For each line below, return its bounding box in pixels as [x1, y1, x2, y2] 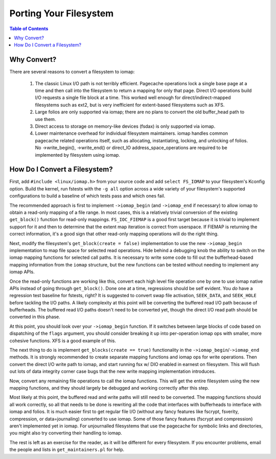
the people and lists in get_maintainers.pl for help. [9, 447, 125, 453]
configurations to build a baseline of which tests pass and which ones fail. [9, 193, 166, 199]
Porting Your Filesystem [9, 8, 114, 19]
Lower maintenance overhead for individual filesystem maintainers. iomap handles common [35, 130, 228, 136]
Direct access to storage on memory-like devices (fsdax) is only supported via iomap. [35, 123, 216, 129]
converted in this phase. [9, 314, 61, 320]
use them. [35, 116, 56, 122]
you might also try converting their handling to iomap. [9, 430, 123, 436]
